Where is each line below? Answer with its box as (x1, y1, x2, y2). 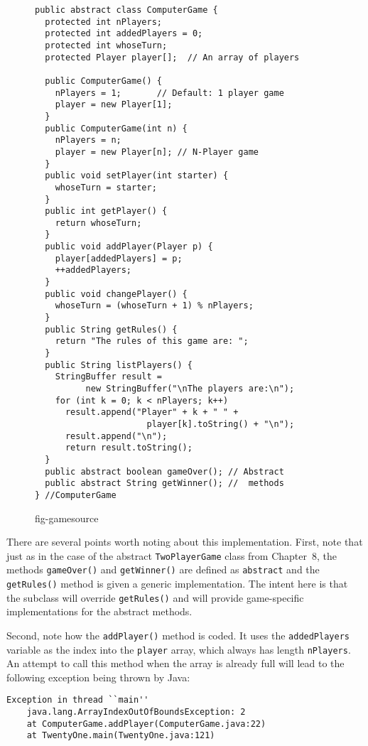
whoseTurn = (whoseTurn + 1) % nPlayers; (55, 301, 254, 311)
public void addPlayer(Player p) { (45, 242, 213, 252)
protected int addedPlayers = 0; (45, 28, 203, 39)
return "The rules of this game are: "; (55, 336, 249, 347)
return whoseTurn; (55, 217, 142, 228)
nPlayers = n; (55, 135, 121, 146)
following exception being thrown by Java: (6, 669, 190, 684)
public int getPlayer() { (45, 206, 168, 217)
